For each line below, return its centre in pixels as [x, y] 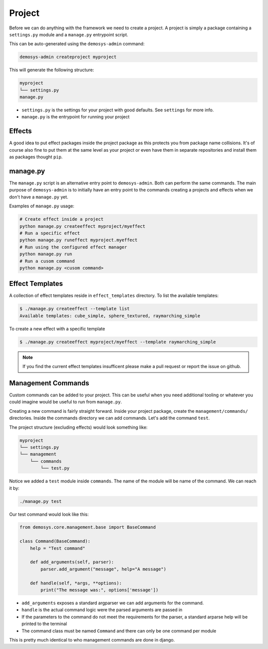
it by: [14, 488]
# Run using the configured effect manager [73, 247]
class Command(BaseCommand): [55, 541]
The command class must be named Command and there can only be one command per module [119, 631]
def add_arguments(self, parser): [72, 562]
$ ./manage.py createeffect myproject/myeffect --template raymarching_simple [118, 342]
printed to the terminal [44, 624]
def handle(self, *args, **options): [76, 583]
